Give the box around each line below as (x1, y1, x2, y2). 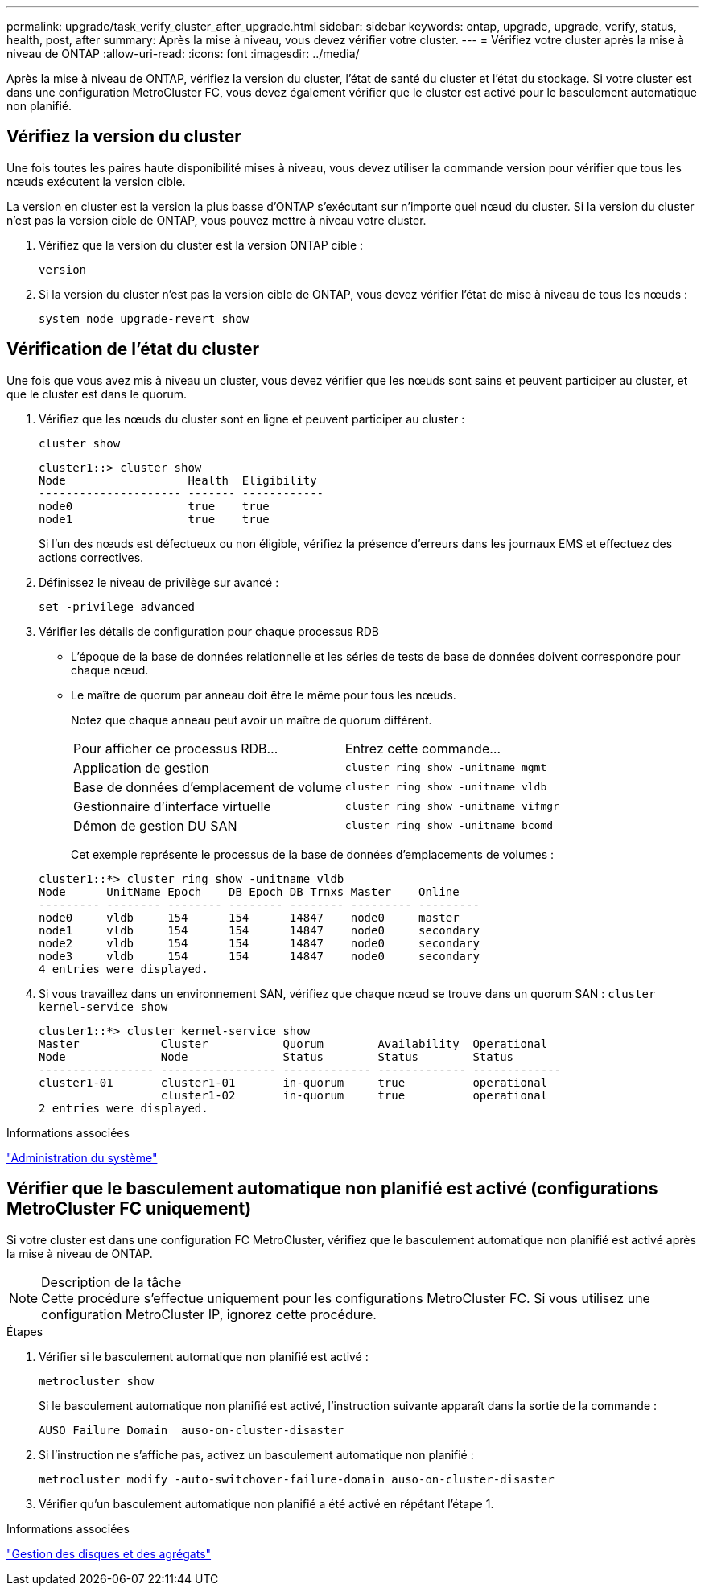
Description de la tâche (41, 1273, 182, 1290)
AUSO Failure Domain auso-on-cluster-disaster (39, 1423, 344, 1437)
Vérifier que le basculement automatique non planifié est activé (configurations (6, 1178, 658, 1199)
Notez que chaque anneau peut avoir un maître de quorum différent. (71, 712, 432, 727)
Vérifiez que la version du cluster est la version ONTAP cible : (39, 237, 364, 252)
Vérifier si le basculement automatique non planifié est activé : (39, 1349, 369, 1363)
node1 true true (39, 512, 270, 526)
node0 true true (39, 499, 270, 513)
